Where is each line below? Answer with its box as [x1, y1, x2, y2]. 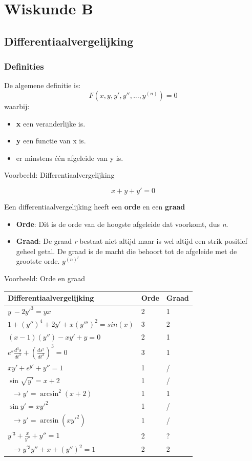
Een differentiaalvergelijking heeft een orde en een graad [4, 201, 185, 212]
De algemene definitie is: [4, 80, 81, 91]
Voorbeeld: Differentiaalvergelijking [4, 170, 115, 180]
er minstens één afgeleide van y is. [16, 152, 123, 163]
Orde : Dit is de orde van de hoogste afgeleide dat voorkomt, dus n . [16, 218, 228, 229]
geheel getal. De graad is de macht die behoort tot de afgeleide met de [16, 245, 237, 256]
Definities [4, 60, 44, 73]
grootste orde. [16, 256, 60, 266]
